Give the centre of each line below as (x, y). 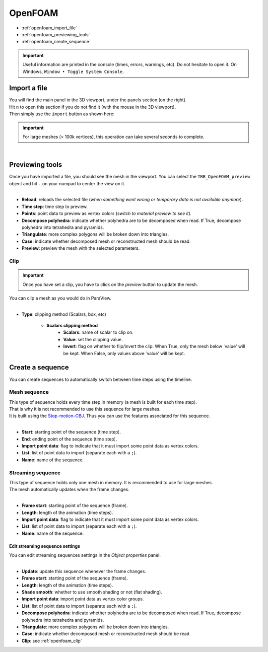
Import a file (28, 88)
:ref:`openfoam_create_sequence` (56, 42)
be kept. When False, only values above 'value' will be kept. (124, 353)
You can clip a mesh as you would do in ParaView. (60, 298)
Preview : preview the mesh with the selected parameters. (81, 248)
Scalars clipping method (72, 326)
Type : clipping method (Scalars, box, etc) (64, 314)
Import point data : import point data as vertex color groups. (83, 599)
